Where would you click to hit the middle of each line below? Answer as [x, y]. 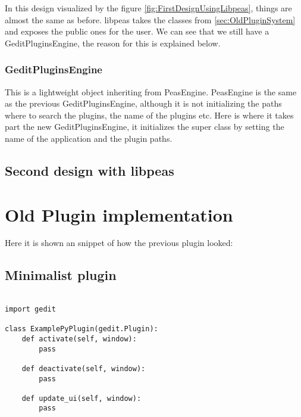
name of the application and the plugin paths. [89, 138]
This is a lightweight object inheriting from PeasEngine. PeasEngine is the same [151, 91]
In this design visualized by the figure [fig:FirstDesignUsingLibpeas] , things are [148, 8]
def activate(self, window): [79, 339]
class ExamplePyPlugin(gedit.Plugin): [81, 329]
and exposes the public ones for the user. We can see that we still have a [137, 31]
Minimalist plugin [61, 275]
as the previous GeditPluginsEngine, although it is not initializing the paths [143, 103]
